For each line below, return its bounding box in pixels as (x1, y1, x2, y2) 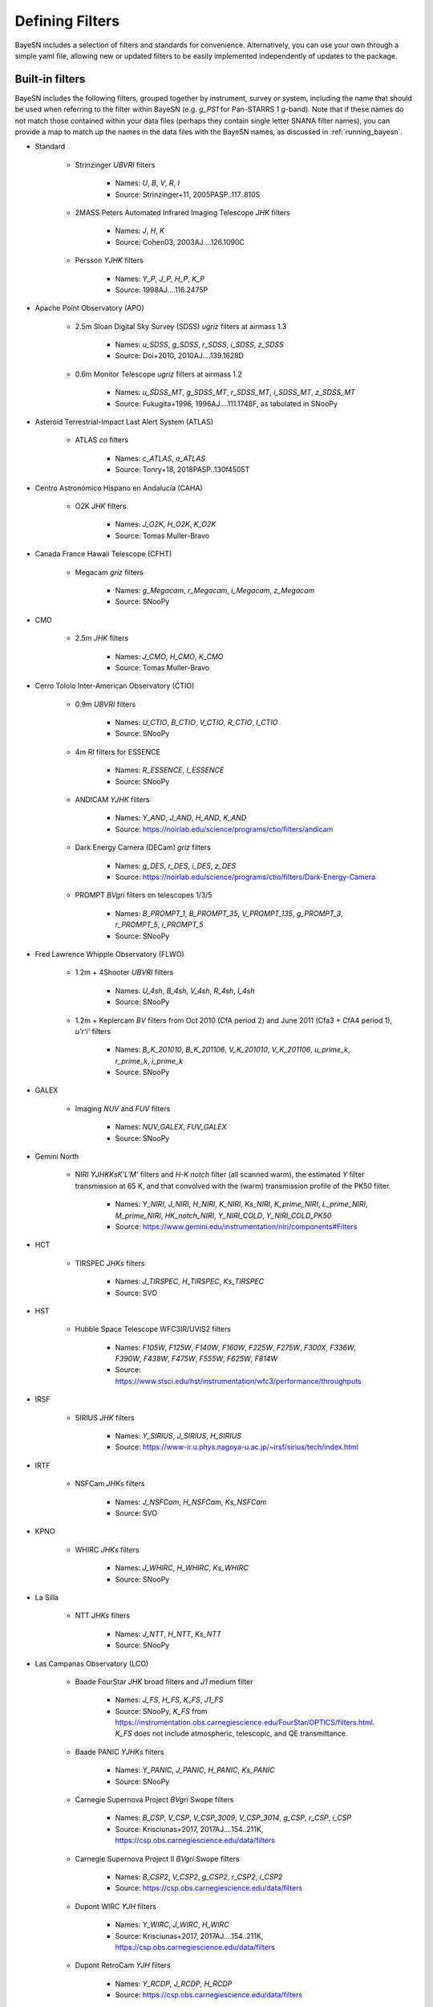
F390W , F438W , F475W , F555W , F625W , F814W (115, 1354, 278, 1364)
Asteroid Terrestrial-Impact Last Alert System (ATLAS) (34, 417, 214, 427)
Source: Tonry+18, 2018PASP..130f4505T (115, 465, 250, 474)
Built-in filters (14, 72, 86, 86)
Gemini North (34, 1152, 79, 1162)
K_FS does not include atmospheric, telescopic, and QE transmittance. (115, 1728, 348, 1738)
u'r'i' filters (75, 1026, 111, 1036)
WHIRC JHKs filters (75, 1545, 140, 1554)
